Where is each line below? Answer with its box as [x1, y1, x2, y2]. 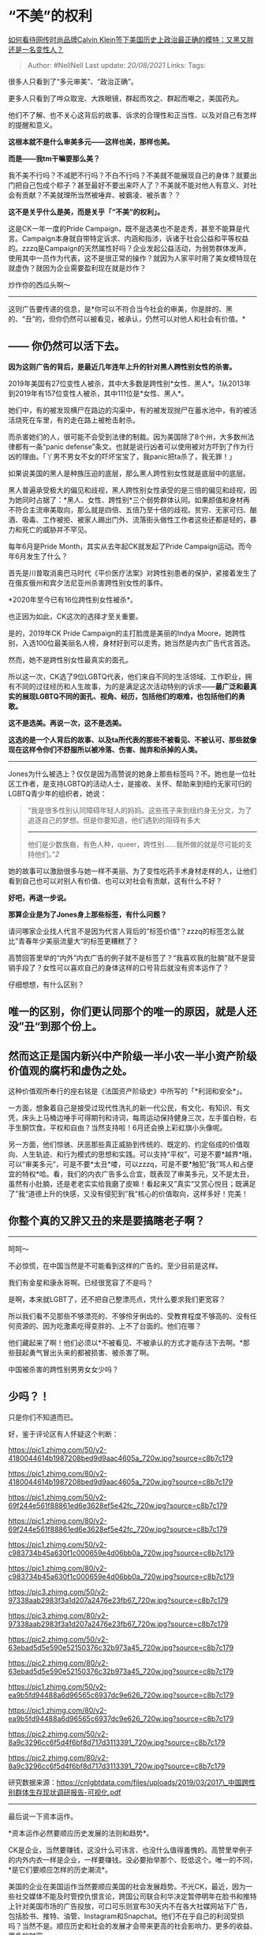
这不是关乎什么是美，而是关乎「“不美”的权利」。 [8, 207, 165, 216]
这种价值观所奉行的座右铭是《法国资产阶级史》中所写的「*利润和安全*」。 [8, 1086, 247, 1096]
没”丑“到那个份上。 [8, 1020, 103, 1033]
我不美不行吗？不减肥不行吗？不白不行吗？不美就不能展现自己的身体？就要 [8, 171, 250, 180]
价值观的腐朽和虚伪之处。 [8, 1063, 132, 1078]
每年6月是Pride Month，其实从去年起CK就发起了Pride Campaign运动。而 [8, 542, 246, 551]
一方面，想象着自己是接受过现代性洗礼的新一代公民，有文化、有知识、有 [8, 1103, 243, 1112]
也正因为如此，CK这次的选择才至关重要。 [8, 611, 143, 621]
